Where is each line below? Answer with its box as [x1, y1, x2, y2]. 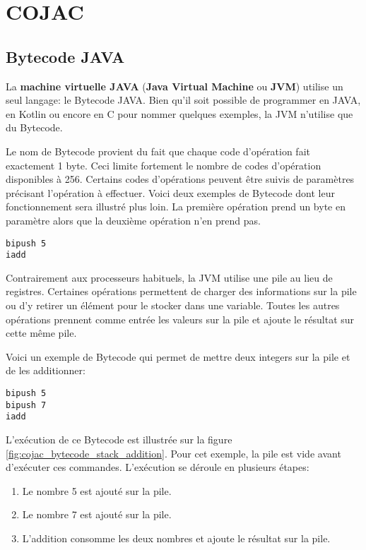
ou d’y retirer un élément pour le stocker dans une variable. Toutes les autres [6, 298, 340, 313]
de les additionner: [6, 363, 85, 378]
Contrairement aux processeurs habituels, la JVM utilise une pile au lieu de [6, 270, 333, 285]
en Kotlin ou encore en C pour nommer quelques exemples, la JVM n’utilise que [6, 106, 353, 121]
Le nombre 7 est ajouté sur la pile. [22, 507, 172, 522]
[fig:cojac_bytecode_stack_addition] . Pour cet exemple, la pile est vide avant [6, 446, 341, 460]
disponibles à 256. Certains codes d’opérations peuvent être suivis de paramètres [6, 172, 355, 186]
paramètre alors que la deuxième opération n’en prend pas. [6, 213, 261, 227]
